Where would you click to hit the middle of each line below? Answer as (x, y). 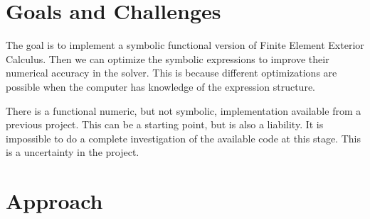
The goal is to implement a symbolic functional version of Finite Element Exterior (185, 45)
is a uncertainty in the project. (73, 152)
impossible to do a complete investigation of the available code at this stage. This (183, 138)
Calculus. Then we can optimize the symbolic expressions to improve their (168, 58)
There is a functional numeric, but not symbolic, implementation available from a (184, 110)
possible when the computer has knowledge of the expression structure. (160, 86)
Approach (54, 201)
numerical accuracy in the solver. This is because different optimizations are (171, 73)
